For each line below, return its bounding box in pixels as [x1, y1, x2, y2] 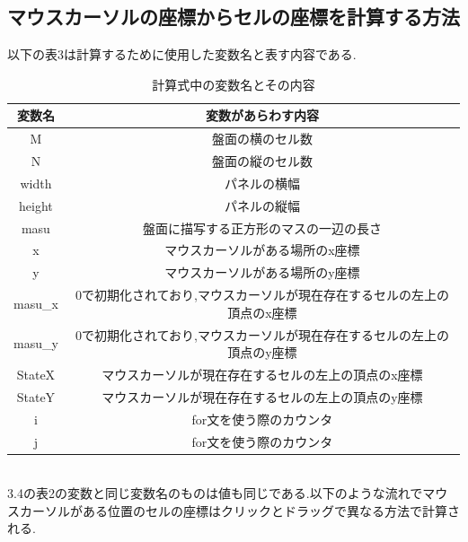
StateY [16, 387, 56, 406]
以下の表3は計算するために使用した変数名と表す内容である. [7, 45, 357, 64]
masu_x [13, 293, 58, 312]
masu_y [13, 334, 58, 353]
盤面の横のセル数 [211, 129, 313, 148]
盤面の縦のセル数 [211, 152, 313, 170]
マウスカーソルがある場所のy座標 [164, 263, 360, 282]
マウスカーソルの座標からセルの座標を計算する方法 [7, 3, 460, 31]
